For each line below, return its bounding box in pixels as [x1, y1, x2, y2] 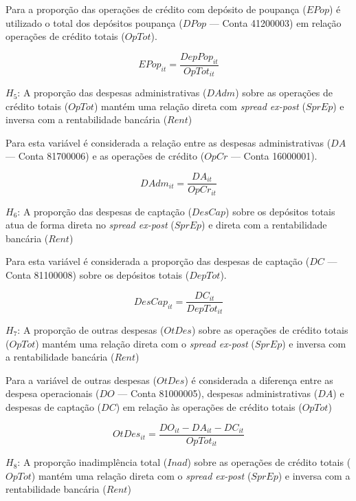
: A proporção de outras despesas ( [17, 323, 164, 337]
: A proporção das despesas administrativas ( [17, 85, 207, 100]
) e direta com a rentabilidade [201, 217, 327, 232]
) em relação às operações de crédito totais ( [115, 400, 302, 414]
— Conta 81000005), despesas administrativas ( [118, 386, 318, 401]
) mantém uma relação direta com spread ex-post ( [93, 98, 306, 113]
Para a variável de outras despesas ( [5, 372, 157, 387]
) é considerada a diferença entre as [184, 372, 333, 387]
